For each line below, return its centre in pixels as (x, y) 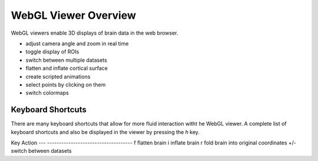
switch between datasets (41, 151)
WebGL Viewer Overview (74, 15)
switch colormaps (47, 93)
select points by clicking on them (66, 85)
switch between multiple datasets (66, 60)
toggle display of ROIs (52, 52)
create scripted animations (58, 76)
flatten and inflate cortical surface (67, 68)
